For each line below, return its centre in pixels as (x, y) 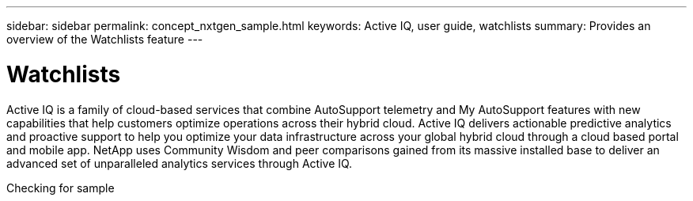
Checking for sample (61, 188)
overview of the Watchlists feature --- (105, 39)
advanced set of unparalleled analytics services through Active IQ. (180, 163)
